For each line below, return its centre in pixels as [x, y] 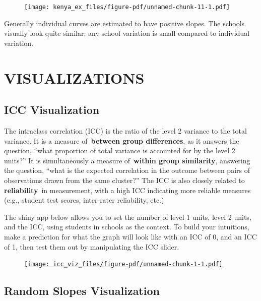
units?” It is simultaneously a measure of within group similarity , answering [127, 160]
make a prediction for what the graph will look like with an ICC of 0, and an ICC [130, 236]
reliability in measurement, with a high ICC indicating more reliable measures [127, 190]
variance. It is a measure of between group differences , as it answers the [122, 140]
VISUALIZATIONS [74, 77]
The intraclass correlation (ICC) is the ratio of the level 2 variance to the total [125, 131]
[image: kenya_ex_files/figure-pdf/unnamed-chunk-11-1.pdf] [127, 7]
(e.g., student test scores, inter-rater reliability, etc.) [84, 200]
